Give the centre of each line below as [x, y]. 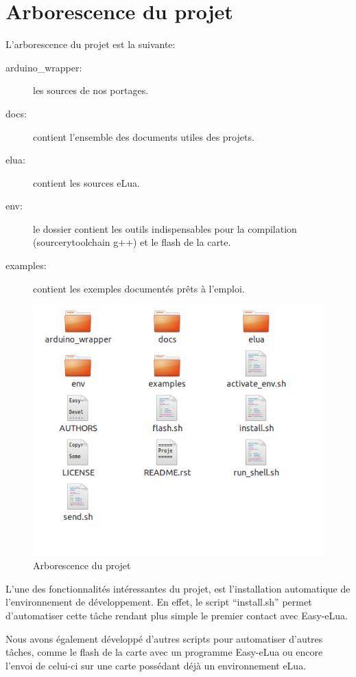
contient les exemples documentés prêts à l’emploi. [139, 288]
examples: [26, 265]
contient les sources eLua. [86, 182]
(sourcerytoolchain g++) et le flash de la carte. [132, 242]
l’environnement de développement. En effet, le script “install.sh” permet [159, 602]
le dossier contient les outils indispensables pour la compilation [165, 228]
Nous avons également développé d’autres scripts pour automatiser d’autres [164, 638]
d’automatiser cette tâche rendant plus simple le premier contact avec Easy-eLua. [177, 615]
